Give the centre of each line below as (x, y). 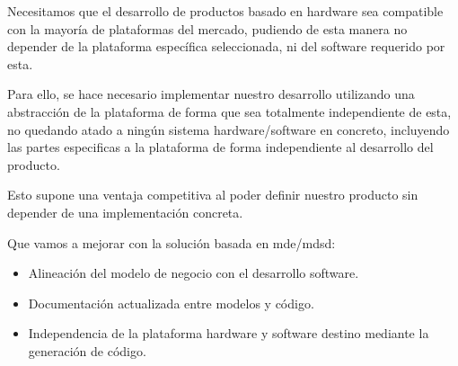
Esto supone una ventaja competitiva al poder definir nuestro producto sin (213, 195)
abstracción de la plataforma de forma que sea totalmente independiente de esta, (229, 111)
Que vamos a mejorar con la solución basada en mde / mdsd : (172, 242)
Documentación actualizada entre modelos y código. (171, 303)
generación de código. (87, 350)
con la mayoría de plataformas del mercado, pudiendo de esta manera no (207, 28)
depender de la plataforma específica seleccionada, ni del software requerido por (226, 46)
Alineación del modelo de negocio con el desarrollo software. (194, 273)
